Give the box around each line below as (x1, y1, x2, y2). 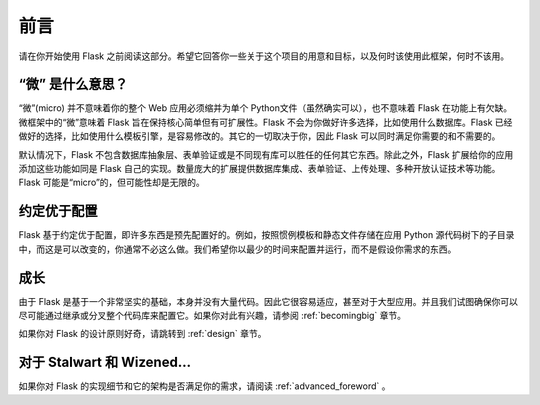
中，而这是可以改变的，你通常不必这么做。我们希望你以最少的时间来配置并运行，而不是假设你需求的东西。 (18, 243, 457, 255)
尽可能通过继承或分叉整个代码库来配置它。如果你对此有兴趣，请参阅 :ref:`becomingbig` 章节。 (18, 310, 407, 321)
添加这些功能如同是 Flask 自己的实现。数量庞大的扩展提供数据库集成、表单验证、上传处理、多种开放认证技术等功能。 (18, 163, 501, 175)
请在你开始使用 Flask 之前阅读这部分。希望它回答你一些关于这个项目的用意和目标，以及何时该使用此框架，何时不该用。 (18, 50, 510, 62)
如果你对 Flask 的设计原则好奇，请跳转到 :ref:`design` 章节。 (18, 328, 267, 340)
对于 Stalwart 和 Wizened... (18, 354, 192, 371)
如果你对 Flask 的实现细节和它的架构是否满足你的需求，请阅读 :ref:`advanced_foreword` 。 (18, 380, 391, 392)
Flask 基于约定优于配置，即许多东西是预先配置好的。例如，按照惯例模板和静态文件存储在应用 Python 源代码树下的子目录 (18, 229, 515, 241)
